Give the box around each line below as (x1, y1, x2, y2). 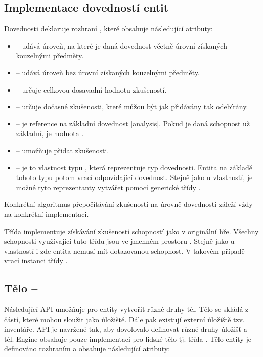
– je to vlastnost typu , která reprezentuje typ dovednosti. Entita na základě (16, 162, 253, 172)
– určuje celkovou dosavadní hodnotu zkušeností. (16, 84, 167, 95)
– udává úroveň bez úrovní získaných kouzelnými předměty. (16, 67, 200, 77)
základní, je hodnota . (16, 128, 84, 139)
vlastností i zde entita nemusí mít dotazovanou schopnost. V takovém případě (4, 245, 245, 256)
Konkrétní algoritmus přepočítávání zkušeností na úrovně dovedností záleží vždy (4, 199, 253, 209)
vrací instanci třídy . (4, 255, 68, 266)
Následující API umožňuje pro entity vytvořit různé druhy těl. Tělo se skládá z (4, 304, 249, 315)
